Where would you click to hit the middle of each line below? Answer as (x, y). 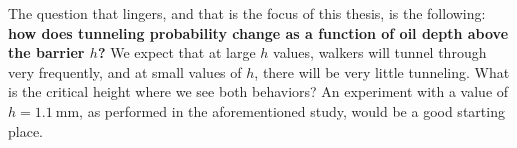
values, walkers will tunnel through (380, 52)
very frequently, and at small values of (125, 71)
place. (25, 130)
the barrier (46, 52)
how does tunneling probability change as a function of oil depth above (258, 32)
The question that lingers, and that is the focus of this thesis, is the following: (247, 13)
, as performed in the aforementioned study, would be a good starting (292, 110)
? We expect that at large (176, 52)
